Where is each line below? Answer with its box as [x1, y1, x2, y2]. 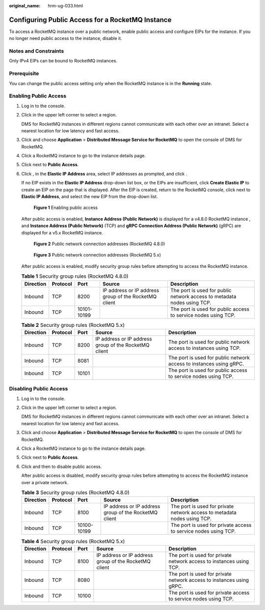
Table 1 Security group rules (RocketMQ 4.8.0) [21, 273, 129, 280]
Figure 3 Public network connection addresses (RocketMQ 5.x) [33, 252, 161, 258]
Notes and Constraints [9, 48, 64, 55]
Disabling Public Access [9, 385, 68, 392]
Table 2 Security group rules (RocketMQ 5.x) [21, 321, 125, 328]
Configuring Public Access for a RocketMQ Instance [9, 15, 172, 24]
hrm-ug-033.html [48, 3, 83, 8]
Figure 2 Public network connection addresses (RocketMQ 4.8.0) [33, 241, 165, 247]
